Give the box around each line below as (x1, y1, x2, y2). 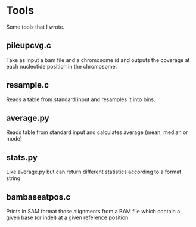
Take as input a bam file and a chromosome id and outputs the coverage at (6, 56, 190, 63)
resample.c (6, 80, 49, 90)
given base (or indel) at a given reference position (6, 214, 129, 221)
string (6, 175, 21, 182)
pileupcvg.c (6, 41, 52, 51)
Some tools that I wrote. (6, 23, 65, 30)
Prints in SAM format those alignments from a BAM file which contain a (6, 208, 181, 214)
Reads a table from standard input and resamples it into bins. (6, 96, 156, 103)
